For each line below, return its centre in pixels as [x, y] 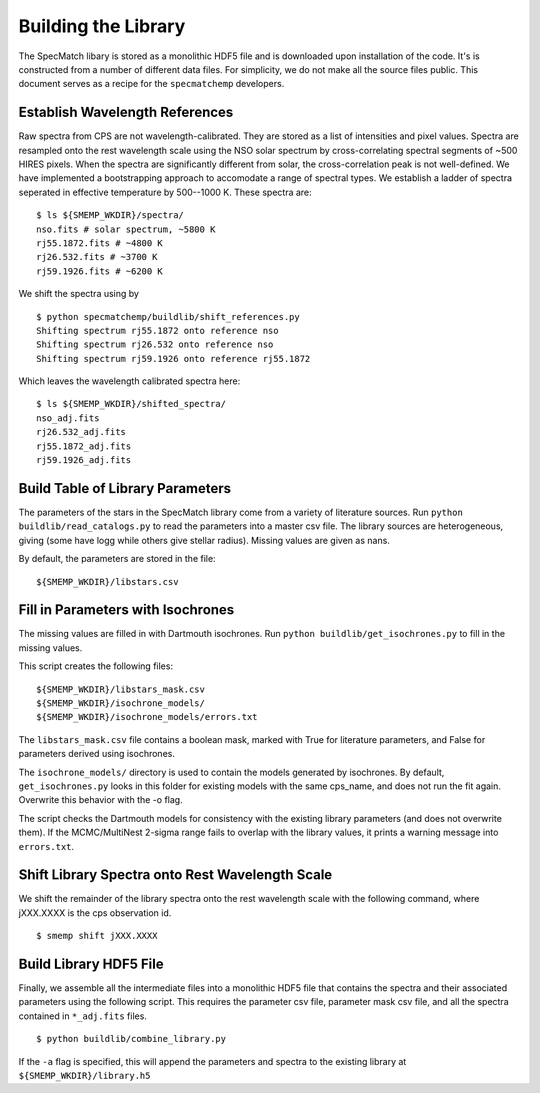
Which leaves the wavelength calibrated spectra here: [129, 381]
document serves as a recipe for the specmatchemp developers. [151, 84]
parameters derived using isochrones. [96, 754]
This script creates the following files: [96, 666]
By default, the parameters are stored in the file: [117, 559]
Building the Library [102, 26]
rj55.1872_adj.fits [84, 446]
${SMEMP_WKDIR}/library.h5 [84, 1076]
